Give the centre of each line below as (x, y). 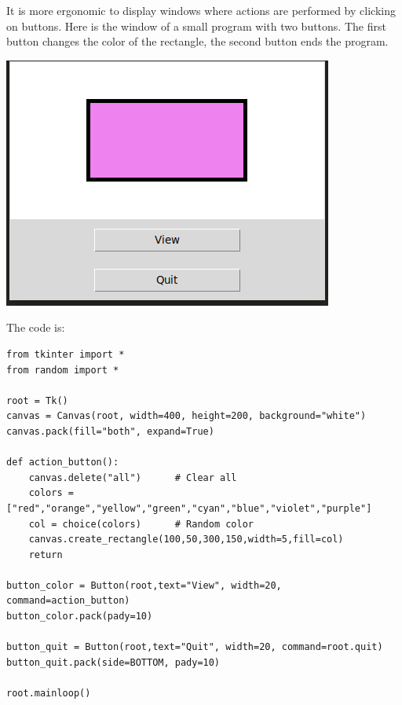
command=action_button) (68, 601)
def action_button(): (63, 463)
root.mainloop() (49, 694)
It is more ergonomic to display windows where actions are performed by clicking (201, 10)
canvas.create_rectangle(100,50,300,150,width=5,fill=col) (186, 540)
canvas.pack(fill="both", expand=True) (110, 431)
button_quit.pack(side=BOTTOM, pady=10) (113, 662)
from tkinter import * (66, 354)
